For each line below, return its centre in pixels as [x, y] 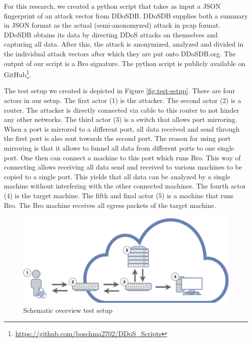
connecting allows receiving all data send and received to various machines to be [123, 167]
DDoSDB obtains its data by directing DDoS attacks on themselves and [111, 34]
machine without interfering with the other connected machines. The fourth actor [125, 186]
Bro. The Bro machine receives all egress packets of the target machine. [110, 205]
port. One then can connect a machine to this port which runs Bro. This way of [122, 157]
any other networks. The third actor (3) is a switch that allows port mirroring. [121, 119]
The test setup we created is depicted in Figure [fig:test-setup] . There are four [120, 91]
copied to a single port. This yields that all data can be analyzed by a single [117, 176]
